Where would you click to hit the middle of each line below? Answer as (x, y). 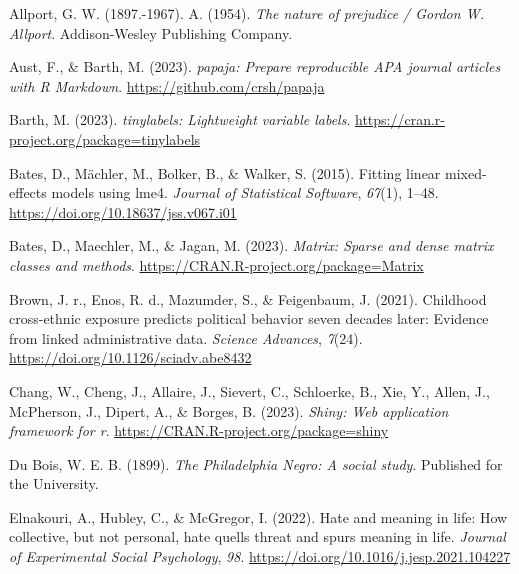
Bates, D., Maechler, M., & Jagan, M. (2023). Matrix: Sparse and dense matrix (251, 245)
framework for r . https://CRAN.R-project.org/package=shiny (199, 430)
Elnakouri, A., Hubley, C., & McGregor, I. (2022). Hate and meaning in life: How (258, 516)
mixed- (466, 172)
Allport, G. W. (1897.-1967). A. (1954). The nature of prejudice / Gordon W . (246, 13)
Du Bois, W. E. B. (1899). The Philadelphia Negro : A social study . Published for (256, 463)
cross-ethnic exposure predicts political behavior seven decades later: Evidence (249, 318)
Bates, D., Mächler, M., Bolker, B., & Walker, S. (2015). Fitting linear (225, 172)
